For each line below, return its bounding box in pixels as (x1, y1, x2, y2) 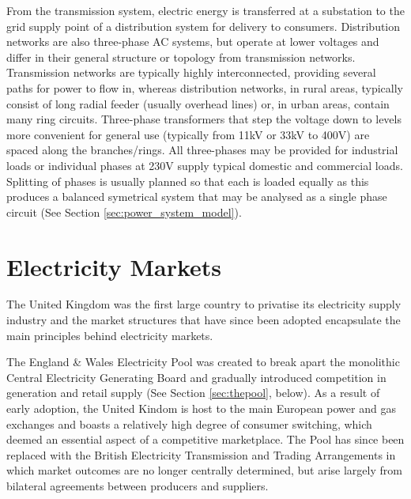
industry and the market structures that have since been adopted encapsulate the (6, 312, 401, 328)
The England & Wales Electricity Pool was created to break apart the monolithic (6, 353, 400, 370)
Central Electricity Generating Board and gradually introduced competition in (6, 369, 386, 385)
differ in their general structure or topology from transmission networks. (6, 48, 356, 65)
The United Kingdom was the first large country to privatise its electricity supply (6, 296, 402, 312)
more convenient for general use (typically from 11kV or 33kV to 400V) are (6, 126, 370, 142)
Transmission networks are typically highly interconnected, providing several (6, 64, 376, 81)
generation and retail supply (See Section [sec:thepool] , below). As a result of (6, 384, 380, 401)
